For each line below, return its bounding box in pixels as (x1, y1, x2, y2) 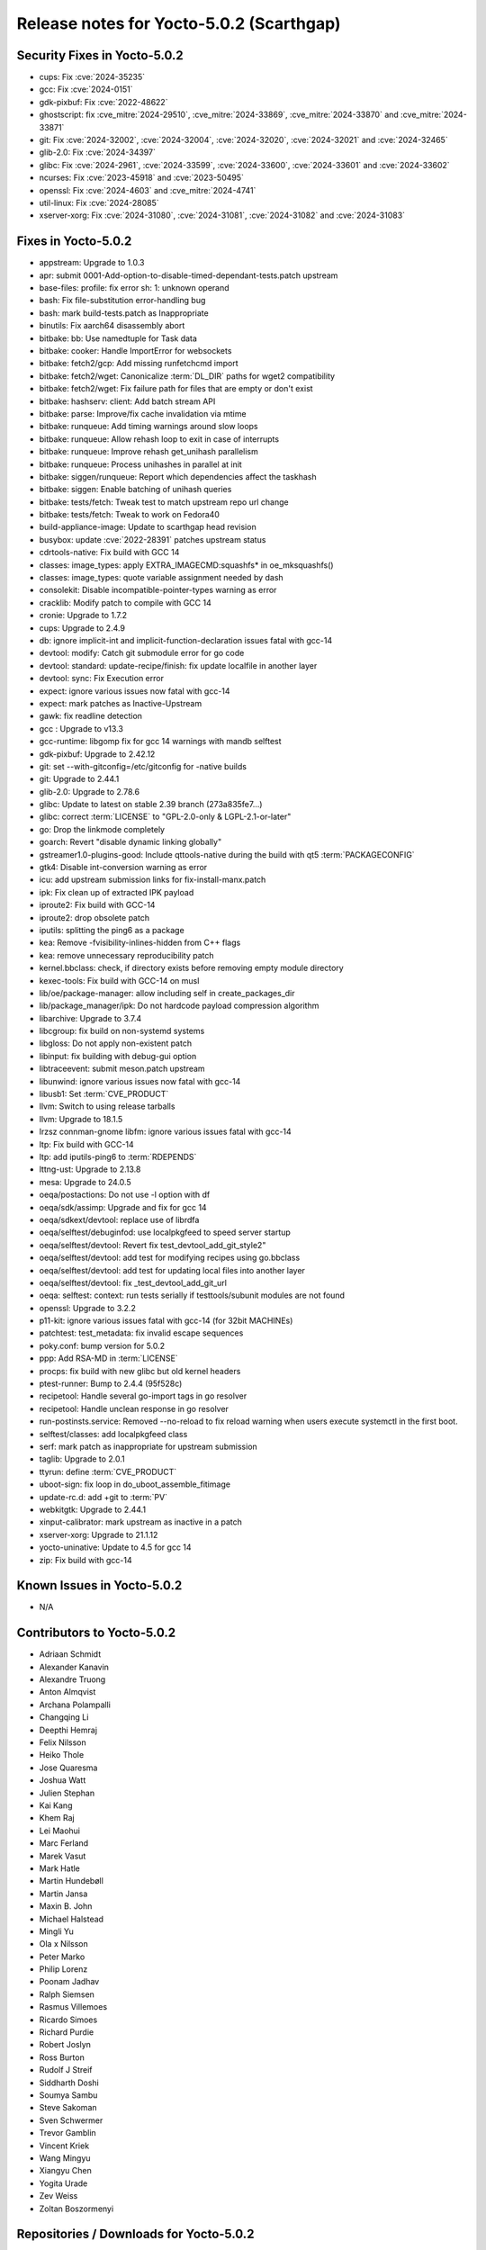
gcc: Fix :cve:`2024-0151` (39, 84, 134, 94)
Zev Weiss (39, 2191, 78, 2201)
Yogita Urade (39, 2178, 88, 2189)
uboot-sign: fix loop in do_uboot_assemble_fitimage (39, 1479, 231, 1489)
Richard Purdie (39, 2027, 94, 2038)
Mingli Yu (39, 1926, 74, 1937)
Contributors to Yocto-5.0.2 (16, 1625, 176, 1641)
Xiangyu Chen (39, 2165, 92, 2176)
